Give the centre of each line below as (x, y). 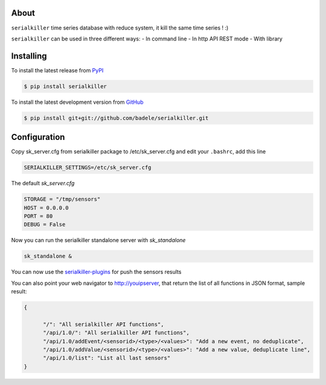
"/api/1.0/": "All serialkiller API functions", (116, 333)
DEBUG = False (45, 224)
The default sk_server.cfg (43, 183)
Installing (29, 56)
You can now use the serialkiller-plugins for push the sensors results (96, 272)
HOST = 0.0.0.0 (46, 208)
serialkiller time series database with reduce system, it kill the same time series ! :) (120, 28)
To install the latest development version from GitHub (77, 102)
